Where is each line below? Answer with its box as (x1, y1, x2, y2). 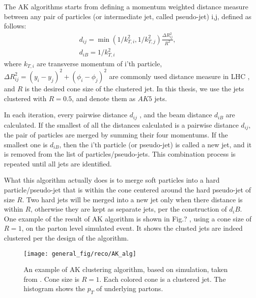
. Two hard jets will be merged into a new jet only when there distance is (22, 194, 243, 204)
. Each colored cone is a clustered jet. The (99, 273, 226, 284)
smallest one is (4, 139, 48, 149)
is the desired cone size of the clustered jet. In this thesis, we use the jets (25, 83, 244, 93)
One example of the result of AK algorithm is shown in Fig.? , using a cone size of (4, 213, 252, 223)
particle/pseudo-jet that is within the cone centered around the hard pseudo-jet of (4, 184, 251, 194)
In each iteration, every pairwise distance (4, 109, 128, 120)
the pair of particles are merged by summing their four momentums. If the (4, 130, 228, 139)
